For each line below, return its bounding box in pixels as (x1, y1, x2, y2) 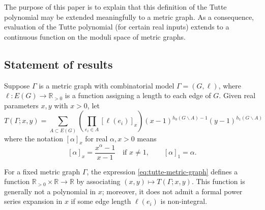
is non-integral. (160, 196, 208, 206)
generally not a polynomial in (4, 186, 96, 196)
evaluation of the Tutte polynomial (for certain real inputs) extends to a (4, 21, 229, 32)
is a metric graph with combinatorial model (39, 80, 174, 91)
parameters (4, 100, 39, 110)
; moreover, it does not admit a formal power (102, 186, 243, 196)
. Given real (219, 90, 256, 101)
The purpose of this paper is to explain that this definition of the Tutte (4, 2, 227, 12)
